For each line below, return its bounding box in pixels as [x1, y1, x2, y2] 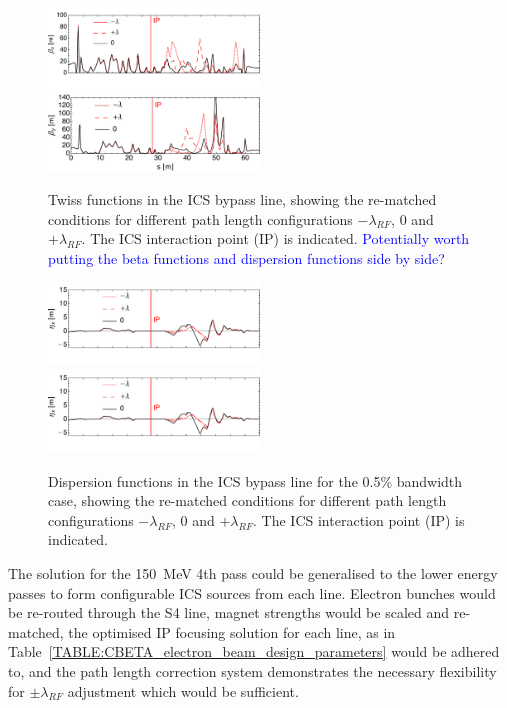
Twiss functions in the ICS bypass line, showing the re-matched [48, 188, 437, 209]
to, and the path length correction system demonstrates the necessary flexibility [8, 660, 497, 681]
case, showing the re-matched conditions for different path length [48, 490, 447, 511]
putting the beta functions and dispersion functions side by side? [48, 247, 445, 268]
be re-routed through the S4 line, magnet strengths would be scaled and [8, 602, 450, 623]
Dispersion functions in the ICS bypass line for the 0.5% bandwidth [48, 470, 463, 491]
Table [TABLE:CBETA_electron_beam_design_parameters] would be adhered [8, 641, 500, 662]
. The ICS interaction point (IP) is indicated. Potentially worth [81, 228, 470, 249]
